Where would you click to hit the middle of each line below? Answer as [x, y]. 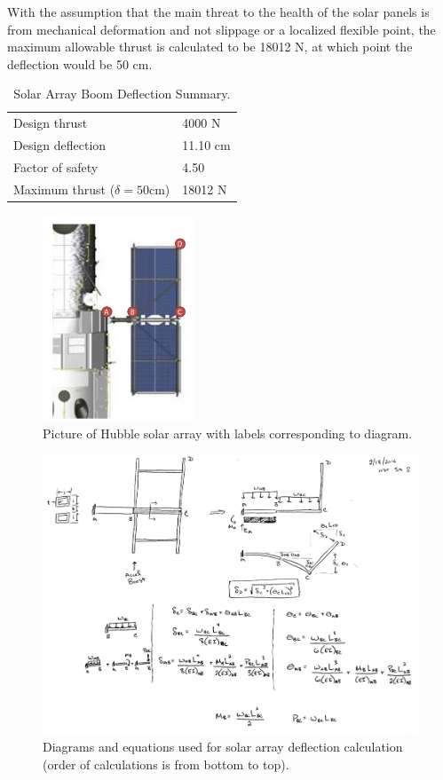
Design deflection [60, 145]
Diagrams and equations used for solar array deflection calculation [223, 747]
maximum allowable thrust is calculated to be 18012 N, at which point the [210, 47]
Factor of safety [56, 166]
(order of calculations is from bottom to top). [166, 764]
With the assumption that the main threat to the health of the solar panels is [218, 12]
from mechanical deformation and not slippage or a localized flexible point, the [221, 29]
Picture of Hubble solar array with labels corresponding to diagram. [228, 433]
